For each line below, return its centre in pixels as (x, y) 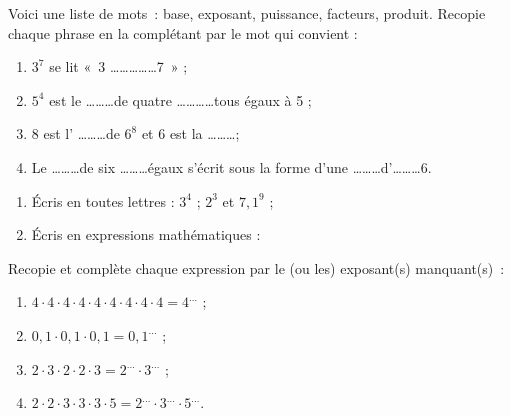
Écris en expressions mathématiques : (146, 234)
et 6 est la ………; (190, 133)
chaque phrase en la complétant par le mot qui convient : (183, 32)
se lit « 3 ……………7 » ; (118, 66)
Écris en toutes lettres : (103, 200)
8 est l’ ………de (75, 133)
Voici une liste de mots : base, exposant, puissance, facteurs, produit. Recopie (247, 13)
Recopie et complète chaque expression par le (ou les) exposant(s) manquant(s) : (256, 267)
